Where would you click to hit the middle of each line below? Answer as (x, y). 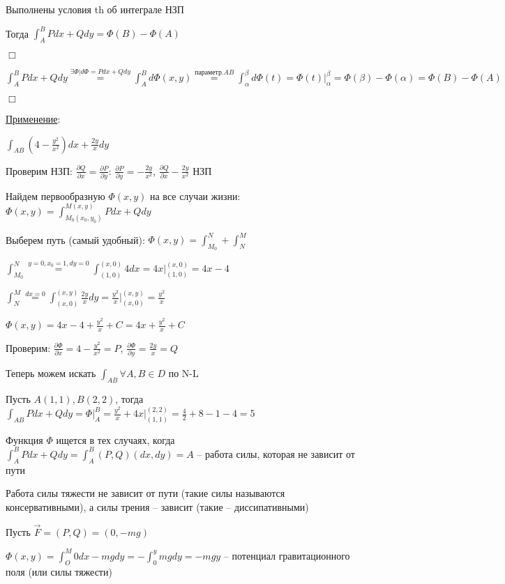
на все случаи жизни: (195, 195)
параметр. (209, 73)
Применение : (33, 118)
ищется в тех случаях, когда (115, 439)
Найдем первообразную (55, 195)
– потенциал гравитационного (287, 555)
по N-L (183, 373)
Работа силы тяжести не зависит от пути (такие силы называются (145, 493)
